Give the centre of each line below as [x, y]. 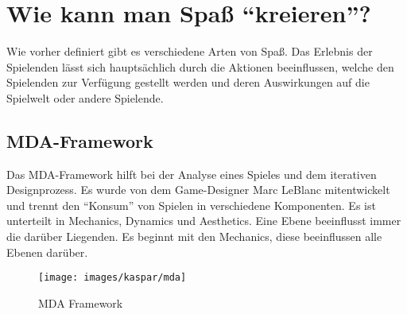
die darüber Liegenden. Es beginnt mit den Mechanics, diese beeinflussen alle [194, 236]
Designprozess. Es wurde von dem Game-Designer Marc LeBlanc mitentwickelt [198, 190]
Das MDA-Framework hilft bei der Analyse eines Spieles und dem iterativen [192, 174]
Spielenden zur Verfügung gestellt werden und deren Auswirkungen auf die [188, 82]
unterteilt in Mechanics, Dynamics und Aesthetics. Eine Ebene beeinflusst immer [204, 221]
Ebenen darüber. [47, 252]
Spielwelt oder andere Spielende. [85, 97]
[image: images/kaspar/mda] [112, 278]
